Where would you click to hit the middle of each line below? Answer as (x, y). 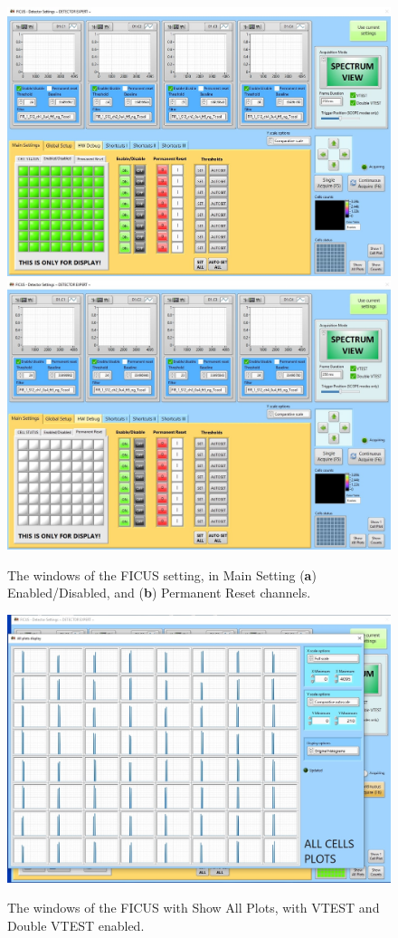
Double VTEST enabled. (76, 926)
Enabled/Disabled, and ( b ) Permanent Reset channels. (159, 593)
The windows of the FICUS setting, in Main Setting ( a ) (162, 574)
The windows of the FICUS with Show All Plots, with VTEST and (194, 908)
